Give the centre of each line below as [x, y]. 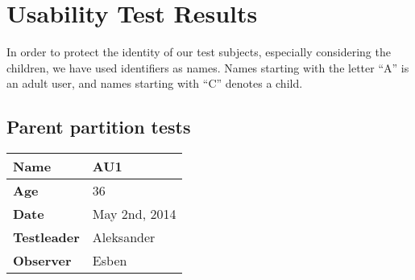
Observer [42, 261]
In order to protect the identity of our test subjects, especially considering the [199, 52]
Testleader [46, 237]
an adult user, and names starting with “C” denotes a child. [155, 83]
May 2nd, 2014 [134, 214]
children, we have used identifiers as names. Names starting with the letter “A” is [208, 67]
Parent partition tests [99, 127]
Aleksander [124, 237]
